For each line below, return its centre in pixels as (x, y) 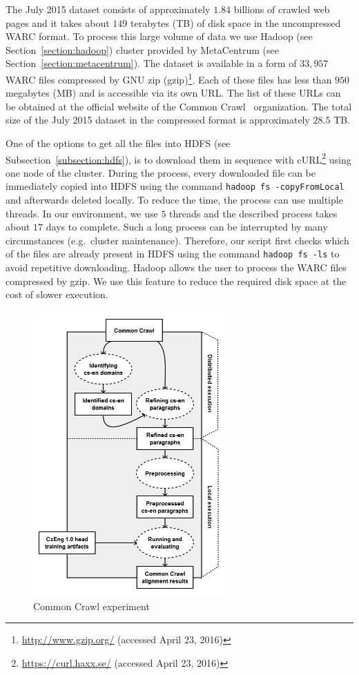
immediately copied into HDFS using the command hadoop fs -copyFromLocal (175, 186)
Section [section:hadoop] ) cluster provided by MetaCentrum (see (142, 49)
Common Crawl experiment (91, 606)
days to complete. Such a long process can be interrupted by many (187, 227)
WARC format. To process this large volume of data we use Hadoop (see (159, 36)
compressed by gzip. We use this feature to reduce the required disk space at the (176, 281)
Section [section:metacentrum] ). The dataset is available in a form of (151, 63)
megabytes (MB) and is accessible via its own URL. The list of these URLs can (173, 93)
